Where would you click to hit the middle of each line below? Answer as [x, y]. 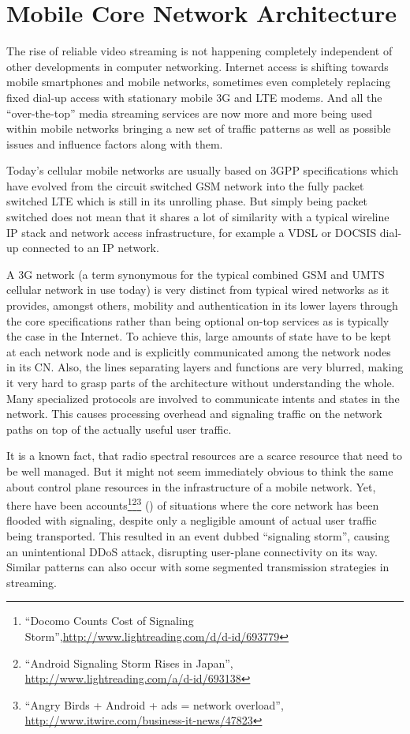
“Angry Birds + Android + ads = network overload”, [154, 704]
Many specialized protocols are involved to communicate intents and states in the [203, 398]
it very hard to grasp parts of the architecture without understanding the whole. [201, 382]
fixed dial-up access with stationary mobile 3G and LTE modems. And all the [194, 97]
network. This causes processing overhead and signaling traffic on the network [194, 414]
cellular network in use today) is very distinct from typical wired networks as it [198, 290]
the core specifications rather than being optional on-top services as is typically [198, 320]
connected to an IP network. [91, 248]
